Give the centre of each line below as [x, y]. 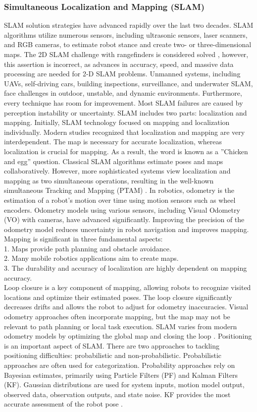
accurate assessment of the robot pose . [63, 404]
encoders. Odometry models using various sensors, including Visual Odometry [122, 209]
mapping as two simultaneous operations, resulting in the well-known [109, 180]
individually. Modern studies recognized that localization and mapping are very [125, 132]
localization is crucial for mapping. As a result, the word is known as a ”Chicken [126, 151]
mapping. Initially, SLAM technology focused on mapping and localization [117, 122]
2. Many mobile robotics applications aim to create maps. [91, 258]
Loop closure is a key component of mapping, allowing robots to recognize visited [128, 287]
